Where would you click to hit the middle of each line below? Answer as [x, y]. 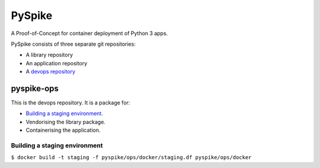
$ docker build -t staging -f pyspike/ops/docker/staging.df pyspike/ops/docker [131, 158]
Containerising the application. [63, 130]
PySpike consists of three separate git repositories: [73, 44]
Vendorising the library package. [66, 122]
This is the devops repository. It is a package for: [71, 103]
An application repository [57, 63]
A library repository [49, 55]
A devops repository [51, 72]
